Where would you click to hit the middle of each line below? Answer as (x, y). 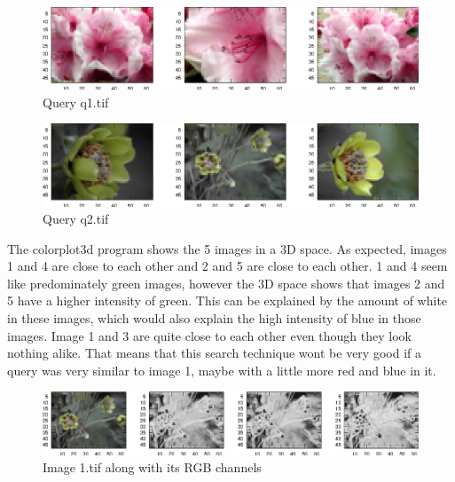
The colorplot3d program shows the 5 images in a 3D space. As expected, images (227, 248)
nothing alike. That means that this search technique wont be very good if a (214, 353)
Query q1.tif (76, 102)
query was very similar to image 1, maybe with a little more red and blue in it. (222, 370)
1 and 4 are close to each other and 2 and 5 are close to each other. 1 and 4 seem (227, 266)
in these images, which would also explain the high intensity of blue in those (214, 318)
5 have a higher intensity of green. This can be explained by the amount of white (227, 300)
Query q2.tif (76, 219)
